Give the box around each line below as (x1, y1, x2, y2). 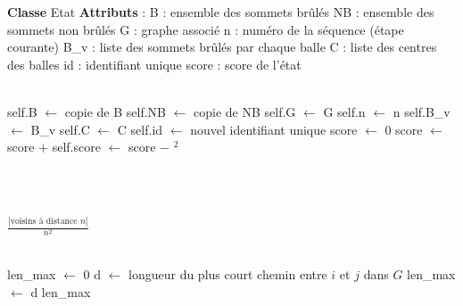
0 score (384, 120, 423, 138)
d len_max (30, 282, 91, 301)
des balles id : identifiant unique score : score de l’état (7, 54, 302, 73)
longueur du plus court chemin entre (128, 264, 327, 283)
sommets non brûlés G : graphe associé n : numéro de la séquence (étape (7, 20, 404, 38)
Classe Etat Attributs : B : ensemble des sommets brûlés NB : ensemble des (7, 3, 434, 21)
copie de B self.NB (64, 102, 166, 120)
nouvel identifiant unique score (190, 120, 358, 138)
